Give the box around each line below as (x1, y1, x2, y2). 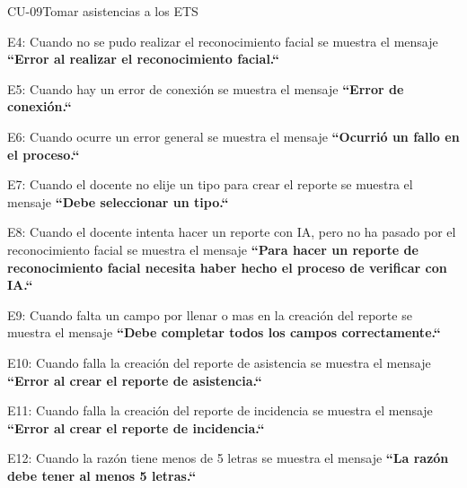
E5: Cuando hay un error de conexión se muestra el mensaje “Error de (7, 79, 404, 98)
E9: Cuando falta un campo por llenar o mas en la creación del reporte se (7, 305, 412, 324)
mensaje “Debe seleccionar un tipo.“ (7, 192, 229, 211)
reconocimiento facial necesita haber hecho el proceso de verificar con (7, 257, 447, 276)
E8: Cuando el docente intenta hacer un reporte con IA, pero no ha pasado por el (7, 222, 456, 241)
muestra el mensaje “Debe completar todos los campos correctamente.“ (7, 323, 441, 342)
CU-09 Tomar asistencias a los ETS (7, 2, 198, 20)
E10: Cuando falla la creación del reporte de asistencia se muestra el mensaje (7, 353, 431, 371)
